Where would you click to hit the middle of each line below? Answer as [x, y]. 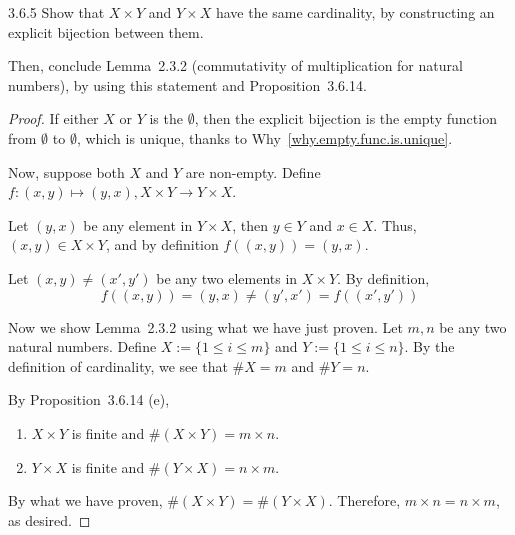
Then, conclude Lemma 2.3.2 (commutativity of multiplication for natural [235, 65]
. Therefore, [364, 500]
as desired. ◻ [49, 519]
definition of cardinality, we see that [118, 365]
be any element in [138, 224]
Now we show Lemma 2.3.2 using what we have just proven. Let [205, 326]
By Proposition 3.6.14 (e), [89, 399]
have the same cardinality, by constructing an [355, 12]
